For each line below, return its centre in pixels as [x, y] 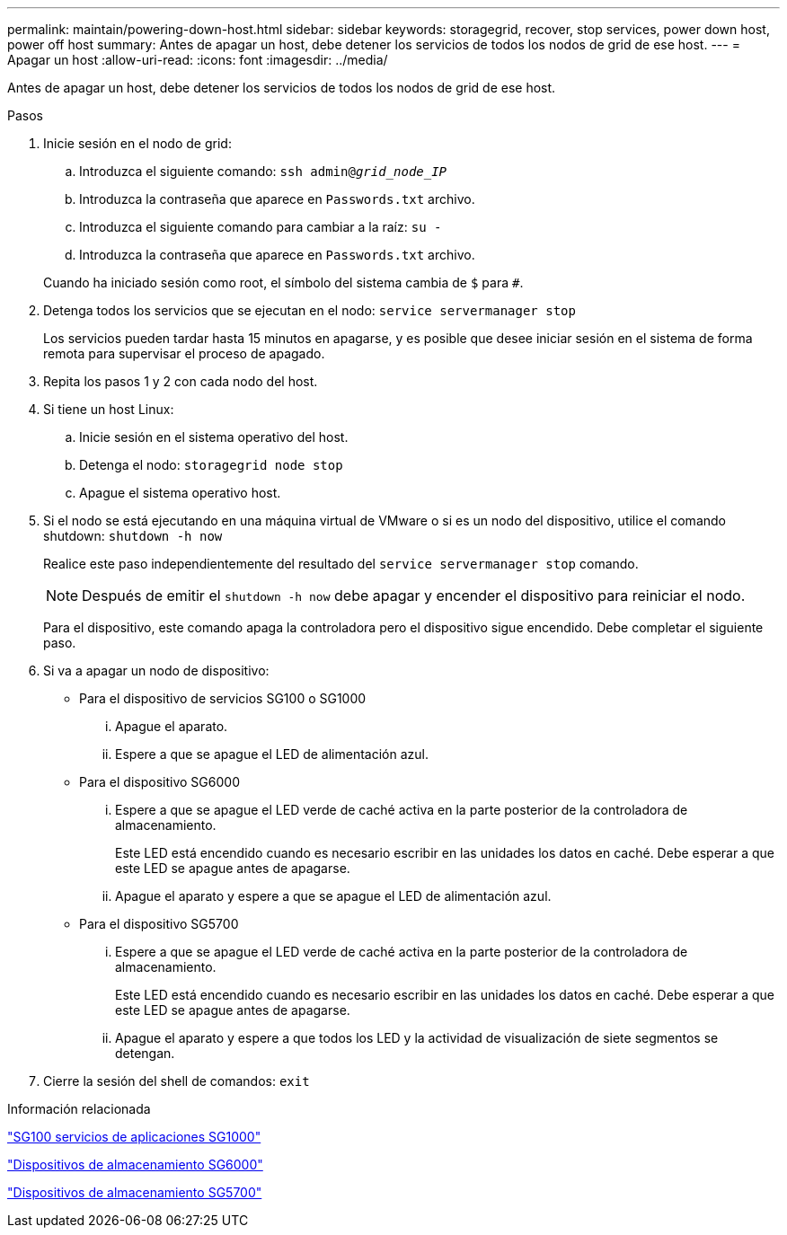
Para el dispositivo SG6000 [159, 782]
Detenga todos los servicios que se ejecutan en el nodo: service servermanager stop [309, 310]
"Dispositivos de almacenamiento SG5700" [135, 1192]
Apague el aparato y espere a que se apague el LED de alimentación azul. [333, 896]
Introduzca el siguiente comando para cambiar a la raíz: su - [261, 227]
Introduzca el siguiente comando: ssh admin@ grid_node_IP [263, 171]
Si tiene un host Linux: [109, 409]
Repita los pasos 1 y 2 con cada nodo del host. [181, 381]
